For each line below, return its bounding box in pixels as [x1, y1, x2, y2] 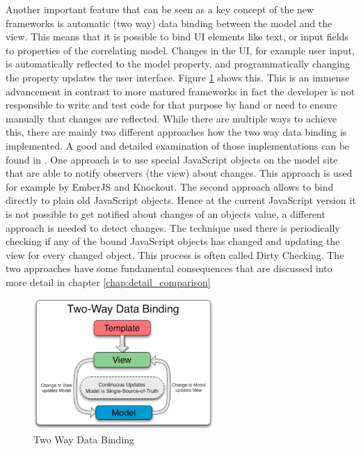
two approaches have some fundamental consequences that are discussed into [6, 261, 332, 276]
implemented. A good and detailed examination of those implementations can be [6, 138, 350, 152]
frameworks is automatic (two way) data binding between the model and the [6, 15, 332, 30]
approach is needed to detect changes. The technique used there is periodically [6, 220, 340, 235]
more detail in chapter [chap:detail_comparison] [6, 274, 211, 289]
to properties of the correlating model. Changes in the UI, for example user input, [6, 42, 355, 57]
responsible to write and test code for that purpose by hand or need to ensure [6, 97, 337, 112]
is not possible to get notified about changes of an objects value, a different [6, 206, 326, 221]
